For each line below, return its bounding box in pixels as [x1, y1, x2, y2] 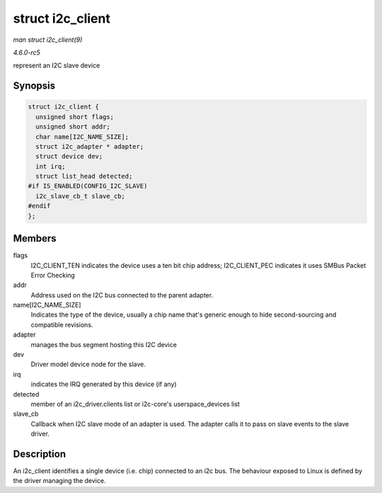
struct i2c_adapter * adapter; [35, 142, 144, 150]
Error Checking [30, 271, 76, 279]
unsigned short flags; [35, 113, 115, 120]
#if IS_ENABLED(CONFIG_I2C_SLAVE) [28, 182, 148, 191]
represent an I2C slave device [13, 61, 100, 70]
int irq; [35, 162, 66, 170]
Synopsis [13, 80, 56, 92]
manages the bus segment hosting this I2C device [30, 340, 177, 348]
